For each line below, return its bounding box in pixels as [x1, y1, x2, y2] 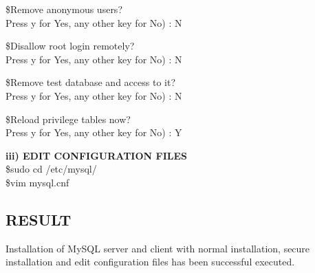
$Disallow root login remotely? [6, 39, 135, 53]
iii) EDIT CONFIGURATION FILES [6, 148, 187, 162]
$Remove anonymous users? [6, 2, 122, 16]
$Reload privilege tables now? [6, 111, 131, 126]
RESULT [6, 208, 72, 230]
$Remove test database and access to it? [6, 75, 175, 89]
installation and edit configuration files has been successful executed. [6, 254, 295, 269]
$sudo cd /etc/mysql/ [6, 162, 97, 176]
